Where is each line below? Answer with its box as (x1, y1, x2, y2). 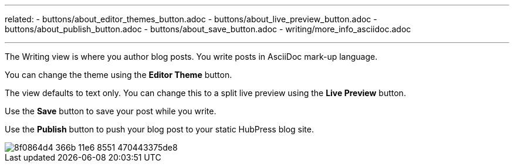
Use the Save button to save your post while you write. (5, 106, 217, 116)
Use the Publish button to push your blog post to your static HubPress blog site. (5, 124, 314, 134)
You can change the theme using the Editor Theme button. (5, 70, 232, 80)
